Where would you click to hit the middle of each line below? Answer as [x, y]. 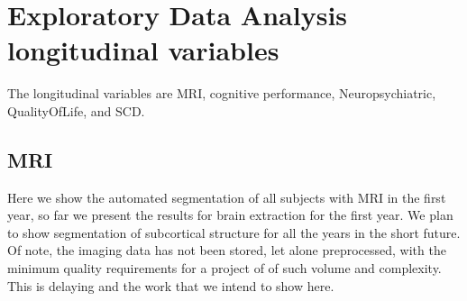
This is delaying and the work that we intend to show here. [171, 285]
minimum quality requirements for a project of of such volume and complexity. [224, 268]
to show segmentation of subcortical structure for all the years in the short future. [234, 232]
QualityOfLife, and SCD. [76, 110]
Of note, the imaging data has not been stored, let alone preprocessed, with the [227, 250]
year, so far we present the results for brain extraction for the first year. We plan [230, 215]
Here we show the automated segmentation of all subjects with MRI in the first [227, 197]
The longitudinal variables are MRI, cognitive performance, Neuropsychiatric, [222, 93]
